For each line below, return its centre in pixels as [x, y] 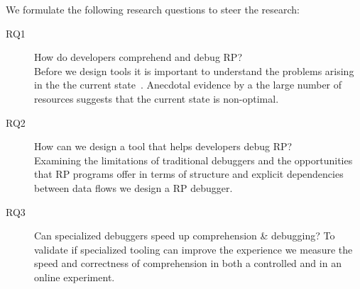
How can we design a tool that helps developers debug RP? [163, 146]
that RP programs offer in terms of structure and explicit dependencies [189, 174]
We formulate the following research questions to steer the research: [153, 9]
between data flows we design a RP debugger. [133, 187]
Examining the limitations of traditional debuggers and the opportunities [193, 160]
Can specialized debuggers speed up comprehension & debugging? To [185, 236]
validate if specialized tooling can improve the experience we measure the [193, 249]
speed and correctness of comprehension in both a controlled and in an [188, 263]
